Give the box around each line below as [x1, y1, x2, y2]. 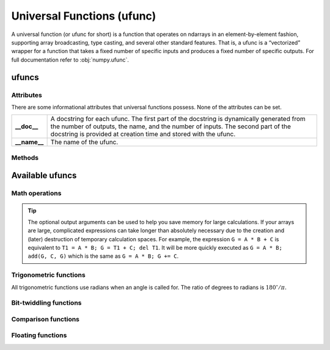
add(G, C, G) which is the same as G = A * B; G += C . [28, 252, 179, 260]
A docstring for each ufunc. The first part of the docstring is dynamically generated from [50, 115, 306, 123]
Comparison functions [11, 315, 79, 323]
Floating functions [11, 331, 67, 340]
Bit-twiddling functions [11, 299, 82, 307]
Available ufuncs [11, 170, 77, 181]
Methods [11, 153, 39, 162]
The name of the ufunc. [50, 138, 119, 147]
